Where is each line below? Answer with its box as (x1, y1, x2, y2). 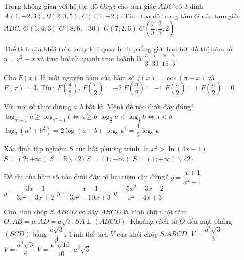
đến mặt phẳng (187, 216, 232, 226)
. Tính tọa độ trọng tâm (120, 10, 192, 20)
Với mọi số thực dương (4, 101, 71, 112)
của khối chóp (117, 228, 158, 239)
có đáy (79, 206, 99, 216)
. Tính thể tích (64, 228, 108, 239)
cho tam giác (118, 1, 156, 11)
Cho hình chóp (4, 206, 48, 216)
